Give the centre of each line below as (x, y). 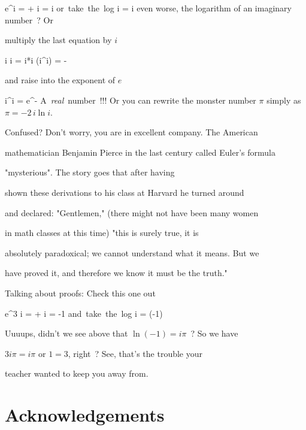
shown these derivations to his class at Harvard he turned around (125, 192)
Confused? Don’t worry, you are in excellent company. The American (131, 132)
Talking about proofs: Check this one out (80, 293)
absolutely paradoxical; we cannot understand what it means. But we (132, 252)
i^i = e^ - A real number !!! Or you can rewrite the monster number (131, 100)
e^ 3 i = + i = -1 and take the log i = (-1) (84, 313)
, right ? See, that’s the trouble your (135, 353)
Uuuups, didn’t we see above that (66, 333)
